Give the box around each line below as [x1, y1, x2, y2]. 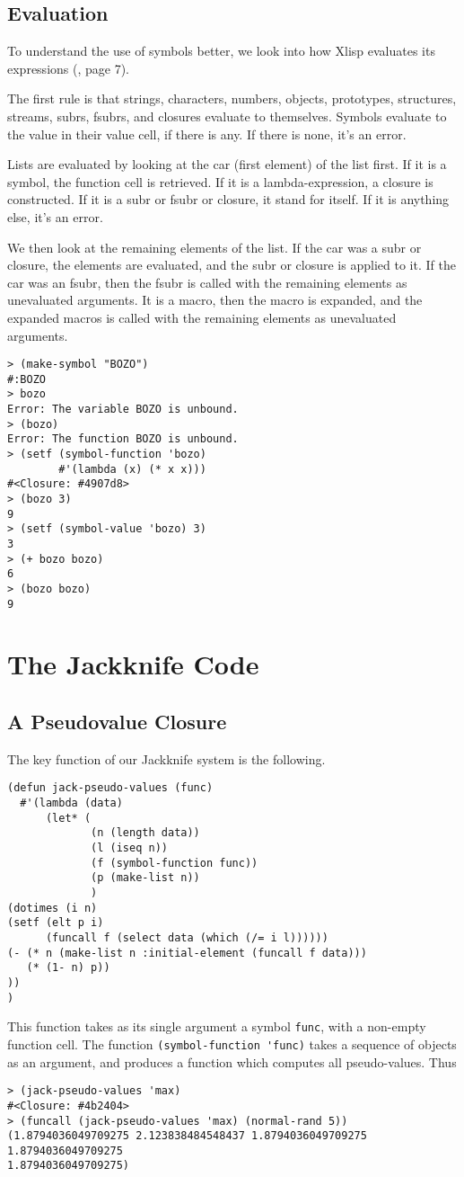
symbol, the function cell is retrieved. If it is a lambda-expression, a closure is [7, 172, 433, 191]
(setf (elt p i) [7, 916, 104, 930]
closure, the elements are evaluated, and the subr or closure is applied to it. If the [7, 255, 456, 274]
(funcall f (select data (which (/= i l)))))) [45, 932, 328, 944]
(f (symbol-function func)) [91, 856, 258, 869]
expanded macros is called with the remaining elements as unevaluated [7, 308, 397, 326]
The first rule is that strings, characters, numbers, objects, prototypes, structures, [7, 89, 457, 108]
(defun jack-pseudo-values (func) [7, 781, 214, 795]
